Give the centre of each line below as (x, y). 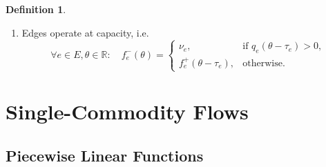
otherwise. (264, 63)
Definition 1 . (36, 9)
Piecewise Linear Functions (105, 155)
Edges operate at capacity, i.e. (85, 32)
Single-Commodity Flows (127, 111)
